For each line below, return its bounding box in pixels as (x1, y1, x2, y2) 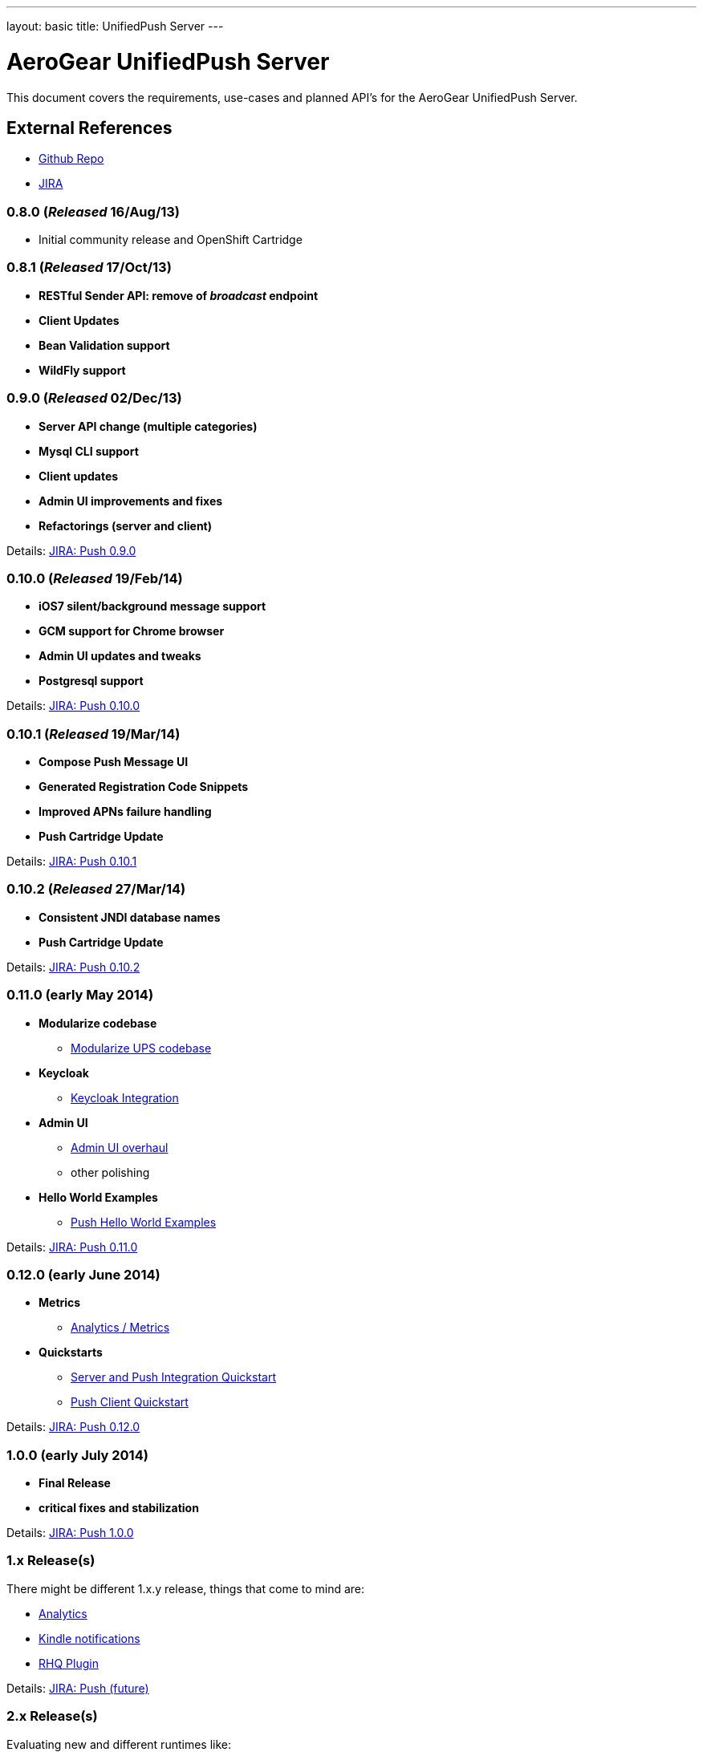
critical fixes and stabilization (39, 1501, 199, 1515)
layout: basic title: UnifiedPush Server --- (6, 19, 224, 33)
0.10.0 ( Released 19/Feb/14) (6, 570, 183, 586)
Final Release (39, 1476, 111, 1490)
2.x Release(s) (6, 1708, 98, 1725)
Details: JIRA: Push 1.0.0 (6, 1526, 134, 1540)
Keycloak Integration (71, 1090, 179, 1105)
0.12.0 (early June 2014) (6, 1266, 161, 1283)
